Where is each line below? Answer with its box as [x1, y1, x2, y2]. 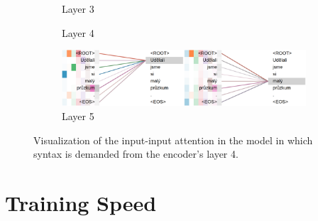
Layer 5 [62, 109, 94, 124]
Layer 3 [62, 1, 94, 16]
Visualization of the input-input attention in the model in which [33, 132, 313, 147]
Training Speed [5, 188, 157, 217]
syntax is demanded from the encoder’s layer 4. [33, 146, 238, 161]
